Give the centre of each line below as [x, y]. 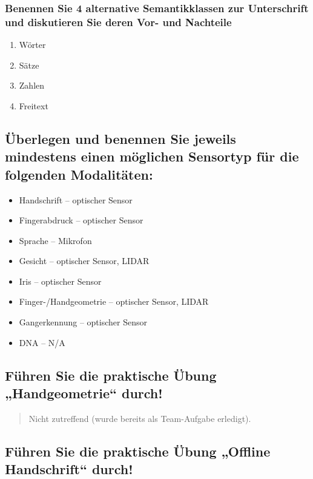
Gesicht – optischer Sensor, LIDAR [84, 261]
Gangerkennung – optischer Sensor [83, 322]
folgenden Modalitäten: [79, 174]
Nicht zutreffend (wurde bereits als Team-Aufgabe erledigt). [140, 418]
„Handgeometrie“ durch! [84, 393]
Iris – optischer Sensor [60, 281]
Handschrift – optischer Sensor [76, 199]
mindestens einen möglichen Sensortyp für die [152, 156]
